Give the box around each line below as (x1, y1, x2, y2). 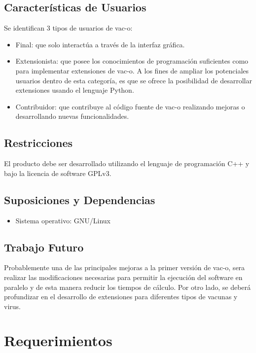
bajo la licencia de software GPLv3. (4, 168, 111, 178)
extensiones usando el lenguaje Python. (15, 85, 134, 95)
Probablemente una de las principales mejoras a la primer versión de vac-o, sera (4, 262, 245, 273)
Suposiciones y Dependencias (4, 192, 155, 207)
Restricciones (4, 135, 73, 150)
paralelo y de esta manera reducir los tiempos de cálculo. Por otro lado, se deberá (4, 282, 251, 292)
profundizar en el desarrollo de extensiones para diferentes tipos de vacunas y (4, 291, 238, 302)
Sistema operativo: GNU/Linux (15, 215, 110, 225)
